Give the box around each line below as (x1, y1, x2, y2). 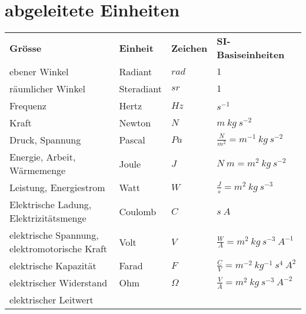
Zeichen (171, 41, 208, 55)
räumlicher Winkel (9, 82, 85, 96)
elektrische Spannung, (9, 228, 99, 242)
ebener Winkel (9, 65, 69, 79)
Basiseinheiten (217, 48, 285, 62)
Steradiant (119, 82, 162, 96)
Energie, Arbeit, (9, 150, 76, 164)
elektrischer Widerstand (9, 276, 108, 290)
